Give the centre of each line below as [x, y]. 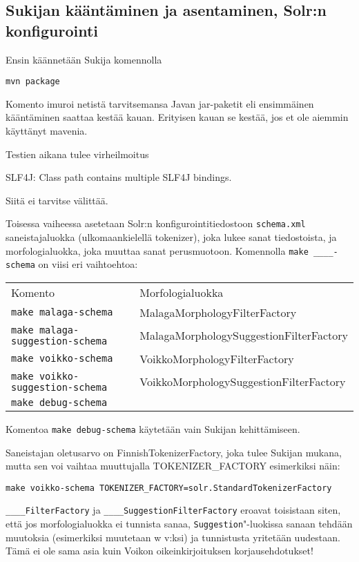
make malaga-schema [62, 312]
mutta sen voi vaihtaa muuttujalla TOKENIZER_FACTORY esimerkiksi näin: [173, 466]
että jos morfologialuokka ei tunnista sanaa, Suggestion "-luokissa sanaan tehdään [179, 524]
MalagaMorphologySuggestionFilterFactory [244, 336]
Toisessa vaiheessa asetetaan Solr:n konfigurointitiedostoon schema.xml [156, 223]
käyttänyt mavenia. [47, 131]
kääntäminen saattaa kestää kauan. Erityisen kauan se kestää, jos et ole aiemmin [177, 117]
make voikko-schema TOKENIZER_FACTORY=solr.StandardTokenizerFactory [169, 488]
